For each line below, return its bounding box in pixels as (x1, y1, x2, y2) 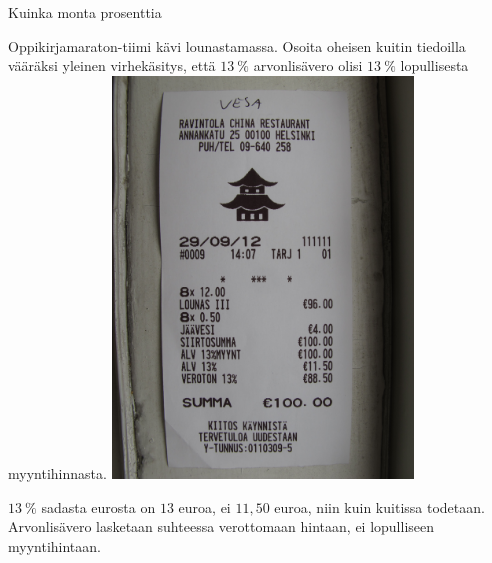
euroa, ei (178, 496, 231, 517)
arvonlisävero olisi (253, 55, 363, 76)
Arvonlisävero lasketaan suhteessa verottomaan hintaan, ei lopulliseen (8, 516, 435, 537)
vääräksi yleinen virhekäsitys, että (8, 55, 216, 76)
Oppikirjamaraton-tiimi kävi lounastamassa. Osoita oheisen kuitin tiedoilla (8, 35, 466, 56)
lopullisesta (400, 55, 469, 76)
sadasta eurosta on (41, 496, 156, 517)
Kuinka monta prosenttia (8, 2, 162, 22)
